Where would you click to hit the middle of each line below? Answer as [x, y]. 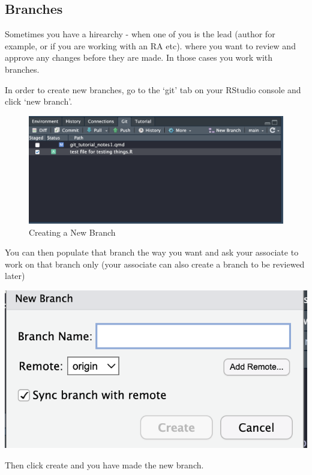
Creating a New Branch [72, 232]
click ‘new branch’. [39, 101]
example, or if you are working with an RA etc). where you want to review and [150, 45]
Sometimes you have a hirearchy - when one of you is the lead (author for [140, 34]
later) [15, 276]
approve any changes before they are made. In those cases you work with [139, 57]
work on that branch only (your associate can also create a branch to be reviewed [155, 264]
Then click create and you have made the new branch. [104, 464]
